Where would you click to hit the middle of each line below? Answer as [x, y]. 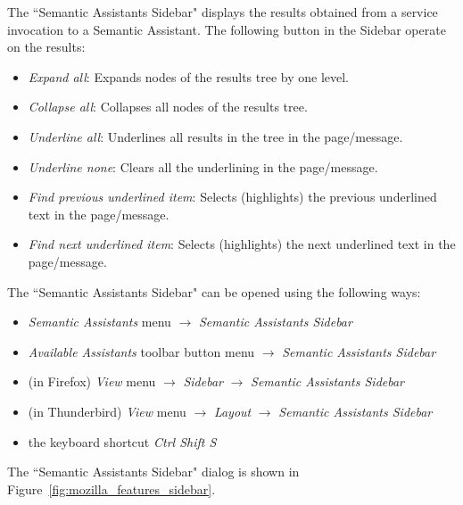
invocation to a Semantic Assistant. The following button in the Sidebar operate [227, 29]
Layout [232, 411]
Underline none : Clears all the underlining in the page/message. [203, 166]
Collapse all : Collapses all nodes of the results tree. [168, 107]
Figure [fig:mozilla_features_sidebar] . [112, 488]
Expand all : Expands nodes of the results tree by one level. [189, 76]
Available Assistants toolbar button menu [141, 351]
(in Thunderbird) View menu [107, 411]
